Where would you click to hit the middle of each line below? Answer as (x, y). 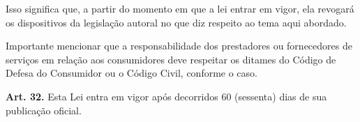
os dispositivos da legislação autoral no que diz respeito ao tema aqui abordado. (176, 22)
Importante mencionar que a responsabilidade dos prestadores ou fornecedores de (179, 46)
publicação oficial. (44, 110)
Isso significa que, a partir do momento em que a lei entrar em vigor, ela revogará (180, 8)
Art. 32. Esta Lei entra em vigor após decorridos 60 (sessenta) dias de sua (166, 96)
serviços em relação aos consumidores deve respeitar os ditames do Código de (171, 59)
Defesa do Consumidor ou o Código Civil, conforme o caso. (132, 73)
